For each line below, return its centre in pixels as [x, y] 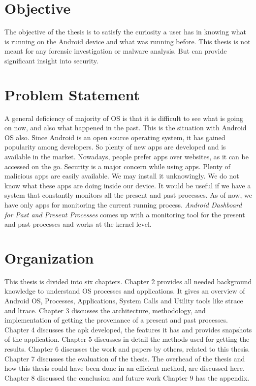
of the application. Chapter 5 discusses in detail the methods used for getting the [127, 339]
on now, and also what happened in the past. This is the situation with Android [126, 128]
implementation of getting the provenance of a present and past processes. [116, 320]
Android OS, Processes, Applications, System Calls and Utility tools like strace [124, 301]
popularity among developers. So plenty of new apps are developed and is [115, 147]
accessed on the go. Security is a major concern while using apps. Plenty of [117, 166]
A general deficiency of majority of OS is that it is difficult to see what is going [124, 118]
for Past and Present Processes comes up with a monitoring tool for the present [125, 214]
